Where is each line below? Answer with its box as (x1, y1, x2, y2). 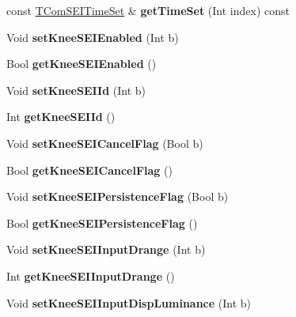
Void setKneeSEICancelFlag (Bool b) (6, 134, 203, 151)
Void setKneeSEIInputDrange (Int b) (6, 241, 206, 258)
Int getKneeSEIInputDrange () (6, 267, 175, 284)
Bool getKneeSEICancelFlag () (6, 161, 173, 178)
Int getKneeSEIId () (6, 108, 116, 125)
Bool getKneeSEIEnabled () (6, 55, 157, 72)
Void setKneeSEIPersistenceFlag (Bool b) (6, 188, 229, 205)
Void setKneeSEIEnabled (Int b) (6, 28, 179, 45)
